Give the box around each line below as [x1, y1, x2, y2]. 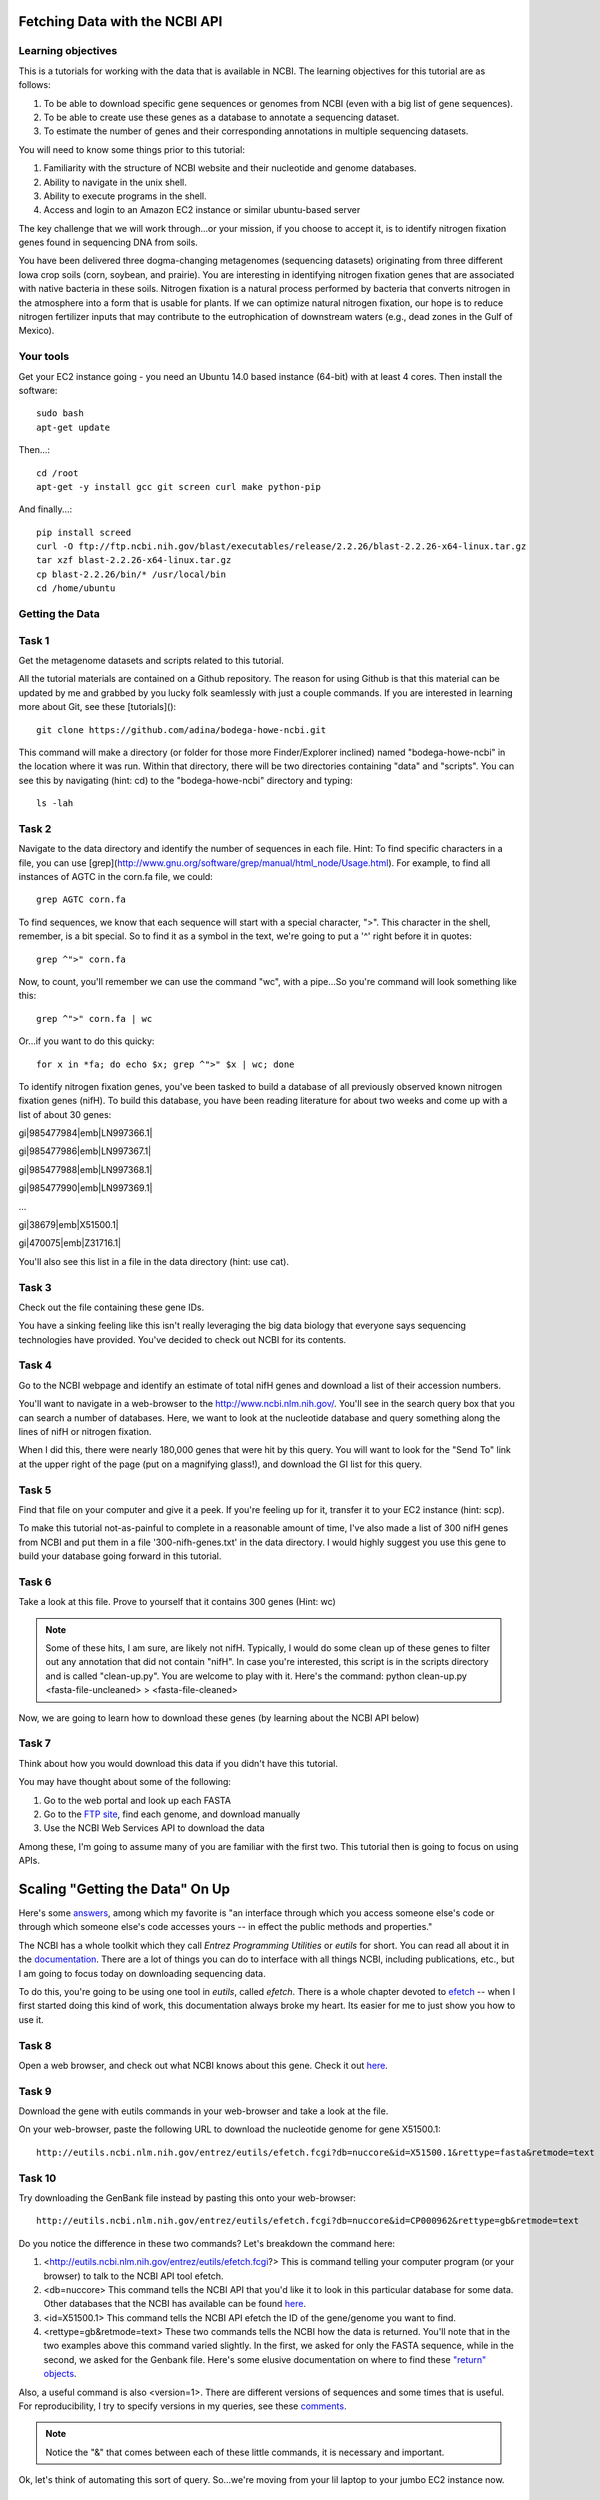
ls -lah [36, 798, 74, 809]
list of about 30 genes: [18, 1108, 112, 1120]
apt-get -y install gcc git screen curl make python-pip [36, 481, 322, 492]
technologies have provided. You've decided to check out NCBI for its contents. [18, 1333, 347, 1345]
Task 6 [18, 1575, 52, 1589]
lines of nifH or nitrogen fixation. [18, 1426, 152, 1438]
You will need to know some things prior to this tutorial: [18, 143, 245, 155]
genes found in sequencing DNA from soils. [18, 236, 199, 249]
